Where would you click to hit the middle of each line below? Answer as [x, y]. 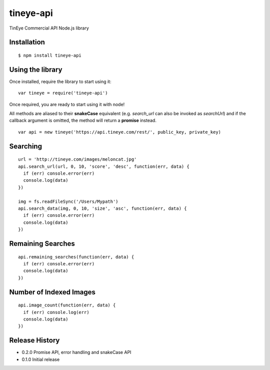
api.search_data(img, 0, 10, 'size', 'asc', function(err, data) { [102, 208]
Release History [34, 340]
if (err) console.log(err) [56, 312]
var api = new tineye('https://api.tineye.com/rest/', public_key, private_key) [120, 132]
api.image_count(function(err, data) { [67, 305]
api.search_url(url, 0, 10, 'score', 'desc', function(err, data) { [104, 166]
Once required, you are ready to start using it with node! [67, 104]
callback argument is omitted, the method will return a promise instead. [83, 121]
